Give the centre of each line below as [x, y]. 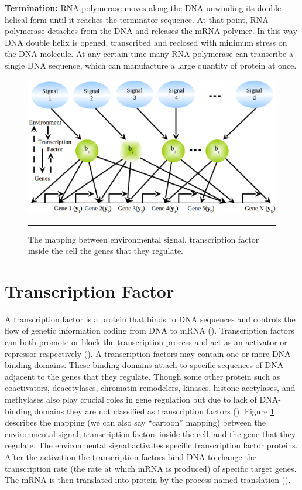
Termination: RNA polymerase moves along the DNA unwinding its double [143, 8]
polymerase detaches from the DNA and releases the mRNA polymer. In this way [151, 31]
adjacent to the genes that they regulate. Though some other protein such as [143, 376]
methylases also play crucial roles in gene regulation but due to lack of [131, 399]
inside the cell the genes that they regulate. [106, 251]
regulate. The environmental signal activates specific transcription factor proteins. [151, 445]
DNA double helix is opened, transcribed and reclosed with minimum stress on [146, 42]
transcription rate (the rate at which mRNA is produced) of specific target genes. [151, 468]
